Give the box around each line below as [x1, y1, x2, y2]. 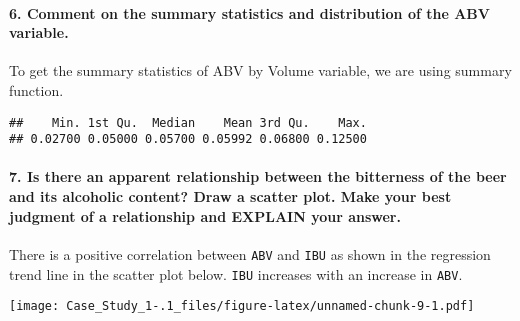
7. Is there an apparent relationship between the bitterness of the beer [9, 166, 507, 187]
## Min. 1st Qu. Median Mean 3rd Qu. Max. [9, 115, 367, 130]
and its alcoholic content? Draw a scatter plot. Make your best [9, 186, 452, 207]
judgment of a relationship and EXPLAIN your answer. [9, 205, 401, 226]
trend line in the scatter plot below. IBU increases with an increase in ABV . [9, 263, 463, 284]
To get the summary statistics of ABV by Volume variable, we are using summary [9, 60, 512, 81]
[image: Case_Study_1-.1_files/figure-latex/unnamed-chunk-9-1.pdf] [9, 299, 475, 314]
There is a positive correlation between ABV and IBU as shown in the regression [9, 243, 491, 264]
